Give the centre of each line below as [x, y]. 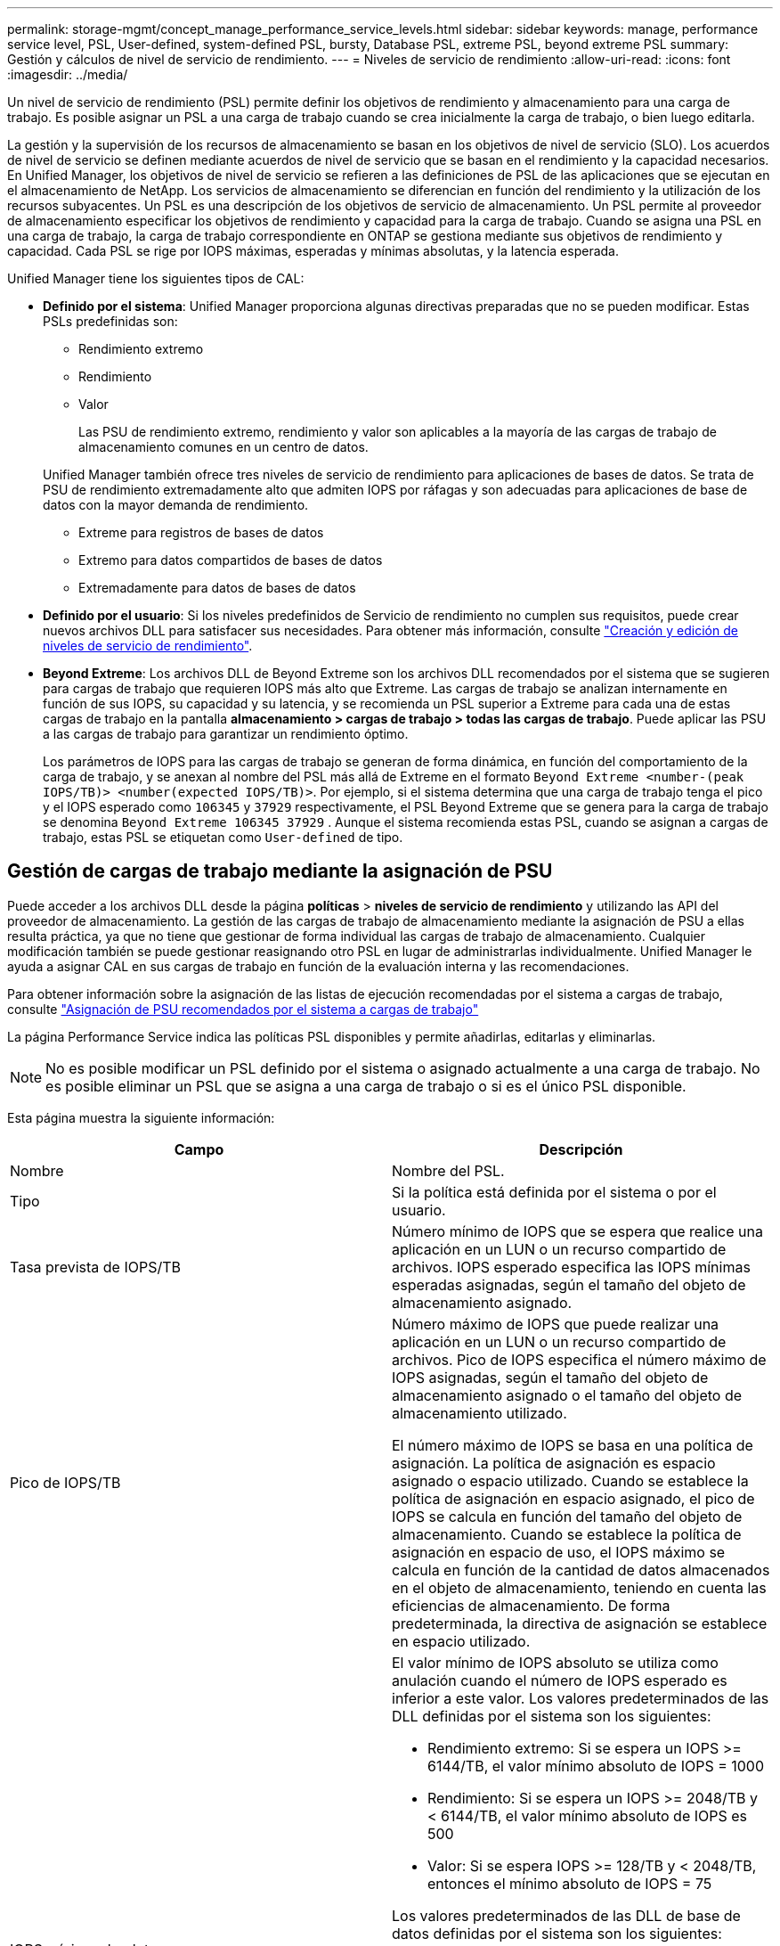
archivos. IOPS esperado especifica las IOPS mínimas [571, 1267]
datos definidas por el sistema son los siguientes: [557, 1933]
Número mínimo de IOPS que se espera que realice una [577, 1231]
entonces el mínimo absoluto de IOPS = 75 [570, 1883]
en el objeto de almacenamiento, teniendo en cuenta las [579, 1587]
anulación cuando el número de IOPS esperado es [560, 1680]
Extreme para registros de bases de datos [201, 532]
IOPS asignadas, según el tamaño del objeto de [550, 1377]
